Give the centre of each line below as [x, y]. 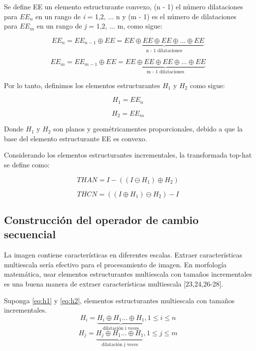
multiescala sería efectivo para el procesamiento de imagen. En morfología [115, 264]
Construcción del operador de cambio [101, 219]
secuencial [30, 234]
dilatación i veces [121, 329]
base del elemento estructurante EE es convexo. [76, 138]
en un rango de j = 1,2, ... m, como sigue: [99, 26]
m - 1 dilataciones [166, 72]
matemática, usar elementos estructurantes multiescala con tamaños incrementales [128, 274]
